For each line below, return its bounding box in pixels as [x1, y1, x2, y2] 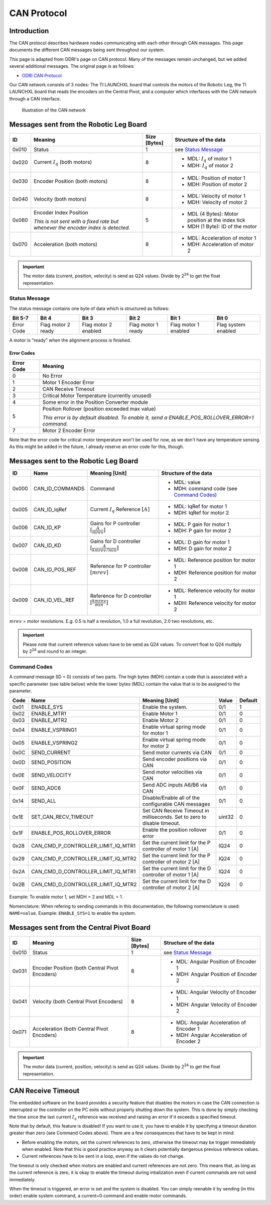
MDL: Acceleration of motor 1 [187, 234, 256, 241]
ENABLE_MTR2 [31, 717, 67, 724]
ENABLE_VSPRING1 [31, 726, 77, 733]
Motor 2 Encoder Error [42, 427, 95, 434]
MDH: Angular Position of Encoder [176, 971, 257, 978]
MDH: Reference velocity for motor [174, 599, 256, 606]
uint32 [218, 814, 234, 821]
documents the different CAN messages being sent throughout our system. [9, 47, 165, 53]
